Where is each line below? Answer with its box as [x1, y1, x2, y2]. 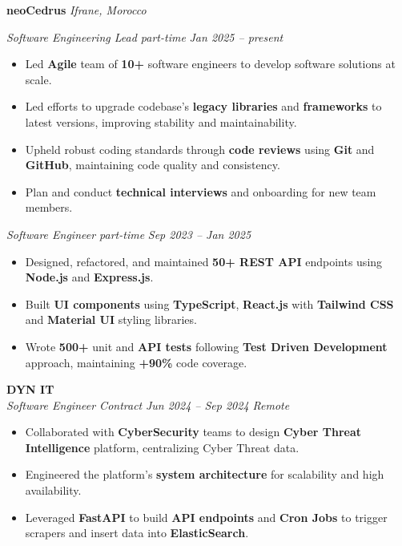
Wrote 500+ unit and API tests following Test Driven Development [25, 338, 388, 354]
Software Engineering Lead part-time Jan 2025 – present [6, 28, 283, 45]
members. [25, 199, 73, 216]
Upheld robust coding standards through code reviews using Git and [25, 140, 375, 157]
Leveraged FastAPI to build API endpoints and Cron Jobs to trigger [25, 508, 388, 525]
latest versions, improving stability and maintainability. [25, 113, 297, 130]
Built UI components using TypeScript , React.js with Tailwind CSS [25, 295, 394, 312]
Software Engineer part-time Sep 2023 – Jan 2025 [6, 225, 251, 242]
